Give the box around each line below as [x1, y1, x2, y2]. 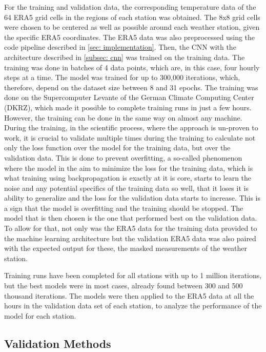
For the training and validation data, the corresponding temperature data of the [4, 2, 256, 12]
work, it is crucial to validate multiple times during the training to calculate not [4, 132, 256, 143]
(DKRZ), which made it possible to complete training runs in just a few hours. [4, 102, 252, 112]
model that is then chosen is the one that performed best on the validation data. [4, 212, 257, 223]
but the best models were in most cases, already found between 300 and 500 [4, 280, 243, 291]
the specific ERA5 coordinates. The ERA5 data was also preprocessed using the [4, 31, 255, 42]
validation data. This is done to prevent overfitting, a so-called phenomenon [4, 152, 242, 163]
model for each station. [4, 310, 76, 321]
